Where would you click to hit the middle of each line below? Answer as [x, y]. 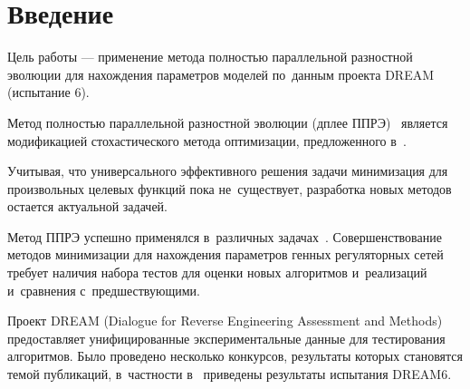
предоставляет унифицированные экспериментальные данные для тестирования [226, 338]
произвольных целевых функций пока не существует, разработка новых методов [230, 188]
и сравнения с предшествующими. [104, 290]
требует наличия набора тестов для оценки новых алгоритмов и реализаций [217, 272]
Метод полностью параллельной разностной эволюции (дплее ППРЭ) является [228, 122]
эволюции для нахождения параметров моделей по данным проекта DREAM [221, 74]
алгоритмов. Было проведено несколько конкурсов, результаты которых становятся [235, 356]
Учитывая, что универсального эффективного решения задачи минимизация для [228, 171]
